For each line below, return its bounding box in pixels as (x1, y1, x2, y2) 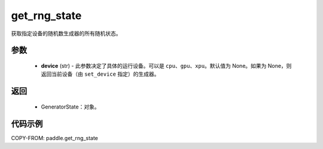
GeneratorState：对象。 (41, 103, 100, 110)
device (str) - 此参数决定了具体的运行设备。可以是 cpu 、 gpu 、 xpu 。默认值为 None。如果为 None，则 (41, 62, 292, 69)
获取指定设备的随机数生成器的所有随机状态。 (11, 30, 121, 37)
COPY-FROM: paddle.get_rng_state (11, 134, 99, 141)
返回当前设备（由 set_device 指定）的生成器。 (41, 70, 160, 77)
